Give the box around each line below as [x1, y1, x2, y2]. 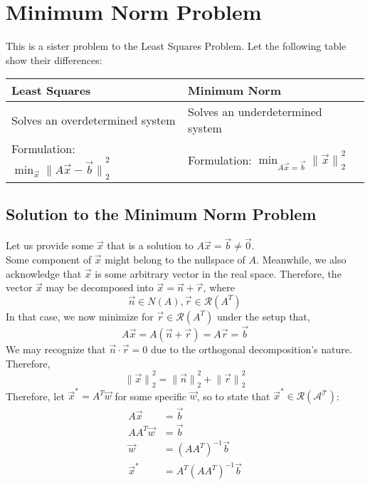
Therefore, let [6, 388, 65, 403]
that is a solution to [107, 238, 194, 253]
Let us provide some [6, 238, 94, 253]
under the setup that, [216, 308, 310, 323]
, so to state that [196, 388, 270, 403]
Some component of [6, 252, 92, 267]
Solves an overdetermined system [11, 111, 176, 128]
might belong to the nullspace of [105, 252, 245, 267]
